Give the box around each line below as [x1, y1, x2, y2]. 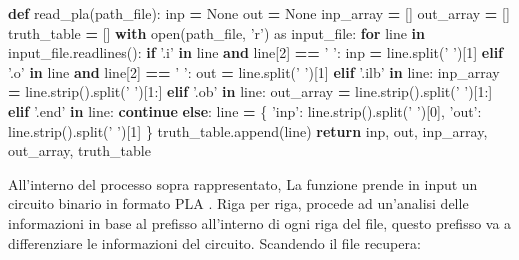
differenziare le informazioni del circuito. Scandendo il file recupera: [8, 232, 421, 253]
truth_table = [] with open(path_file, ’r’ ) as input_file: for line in [8, 22, 425, 43]
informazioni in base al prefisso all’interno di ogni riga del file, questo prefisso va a [8, 212, 512, 233]
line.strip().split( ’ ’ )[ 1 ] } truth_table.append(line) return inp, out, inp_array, [8, 120, 488, 141]
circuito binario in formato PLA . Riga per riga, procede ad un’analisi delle [8, 193, 469, 214]
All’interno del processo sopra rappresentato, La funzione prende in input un [8, 173, 478, 194]
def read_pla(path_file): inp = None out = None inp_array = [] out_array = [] [8, 3, 510, 23]
